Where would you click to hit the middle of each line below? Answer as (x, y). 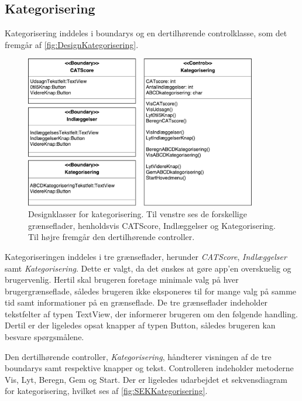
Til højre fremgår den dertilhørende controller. (111, 237)
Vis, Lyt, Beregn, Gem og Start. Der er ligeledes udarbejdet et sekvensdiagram (146, 379)
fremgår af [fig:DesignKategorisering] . (72, 44)
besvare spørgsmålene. (44, 337)
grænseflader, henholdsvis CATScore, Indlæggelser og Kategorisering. (152, 225)
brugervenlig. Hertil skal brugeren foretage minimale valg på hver (122, 280)
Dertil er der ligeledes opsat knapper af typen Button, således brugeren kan (140, 325)
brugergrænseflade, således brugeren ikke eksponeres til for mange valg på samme (151, 291)
